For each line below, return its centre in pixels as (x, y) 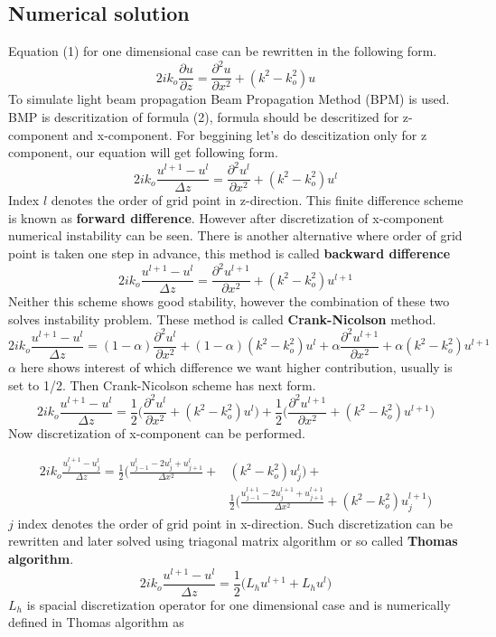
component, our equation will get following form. (143, 152)
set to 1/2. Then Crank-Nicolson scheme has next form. (162, 384)
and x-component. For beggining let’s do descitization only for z (250, 134)
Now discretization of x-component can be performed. (157, 432)
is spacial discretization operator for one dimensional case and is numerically (239, 604)
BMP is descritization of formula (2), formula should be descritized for (204, 116)
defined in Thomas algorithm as (96, 622)
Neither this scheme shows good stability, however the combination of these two (229, 301)
